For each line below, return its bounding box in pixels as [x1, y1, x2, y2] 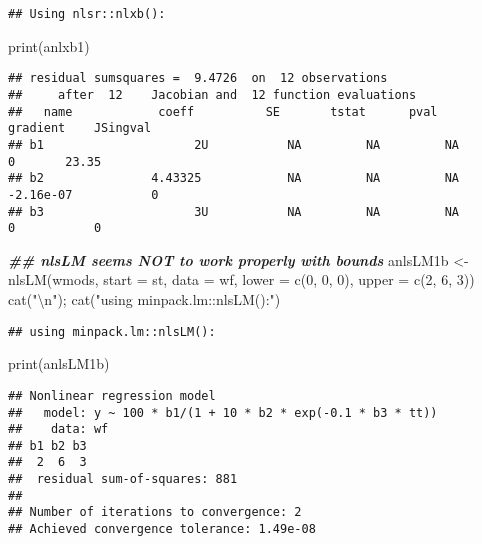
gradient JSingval [8, 121, 152, 136]
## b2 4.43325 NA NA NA [8, 171, 460, 186]
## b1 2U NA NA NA [8, 137, 460, 152]
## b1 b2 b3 [8, 438, 87, 453]
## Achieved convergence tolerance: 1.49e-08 [8, 522, 316, 537]
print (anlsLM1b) [8, 353, 110, 374]
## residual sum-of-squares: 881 [8, 472, 238, 487]
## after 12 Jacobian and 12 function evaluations [8, 87, 417, 102]
